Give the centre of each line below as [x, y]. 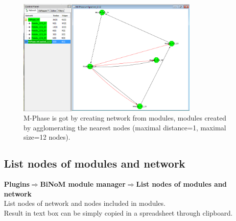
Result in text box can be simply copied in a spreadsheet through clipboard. [118, 213]
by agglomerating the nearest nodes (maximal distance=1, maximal [125, 127]
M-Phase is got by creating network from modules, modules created [125, 118]
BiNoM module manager [83, 184]
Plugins [17, 184]
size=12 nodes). [47, 137]
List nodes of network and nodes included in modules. [85, 203]
